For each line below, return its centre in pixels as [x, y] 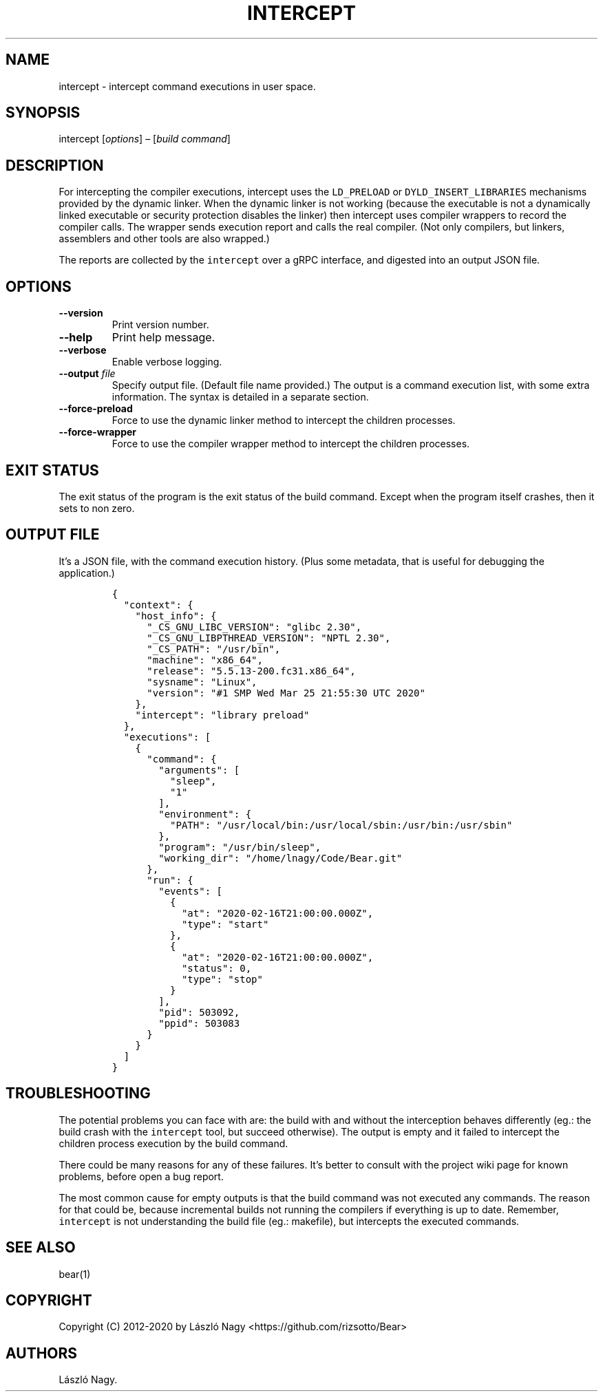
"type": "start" [225, 924]
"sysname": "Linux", [202, 682]
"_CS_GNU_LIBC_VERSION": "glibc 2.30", [254, 627]
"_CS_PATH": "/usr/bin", [214, 649]
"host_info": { [176, 616]
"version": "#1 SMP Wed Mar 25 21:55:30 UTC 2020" [286, 693]
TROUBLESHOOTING [78, 1094]
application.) [87, 573]
